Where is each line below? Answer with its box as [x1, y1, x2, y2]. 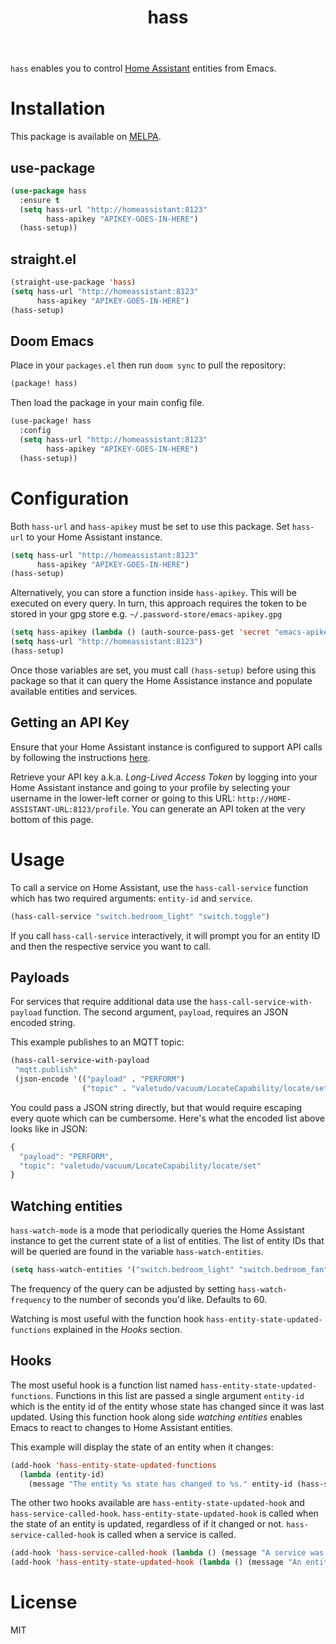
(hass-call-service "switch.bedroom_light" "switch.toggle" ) [10, 911, 271, 921]
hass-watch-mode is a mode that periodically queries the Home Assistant [10, 1224, 305, 1236]
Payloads [10, 969, 70, 986]
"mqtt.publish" [14, 1065, 78, 1075]
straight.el [10, 251, 77, 268]
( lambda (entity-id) [19, 1469, 105, 1480]
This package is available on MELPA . [10, 131, 162, 143]
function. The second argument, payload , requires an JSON [44, 1006, 288, 1018]
